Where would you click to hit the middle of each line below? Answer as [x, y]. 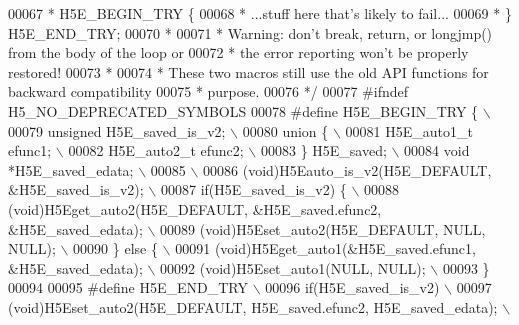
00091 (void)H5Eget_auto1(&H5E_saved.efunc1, [325, 248]
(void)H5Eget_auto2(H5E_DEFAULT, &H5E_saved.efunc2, [195, 208]
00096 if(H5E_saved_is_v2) [352, 287]
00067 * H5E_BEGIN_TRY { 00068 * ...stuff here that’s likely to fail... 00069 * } [260, 13]
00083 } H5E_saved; [323, 150]
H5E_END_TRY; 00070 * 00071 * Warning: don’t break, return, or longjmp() [250, 32]
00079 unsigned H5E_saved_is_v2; [117, 130]
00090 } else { [115, 248]
